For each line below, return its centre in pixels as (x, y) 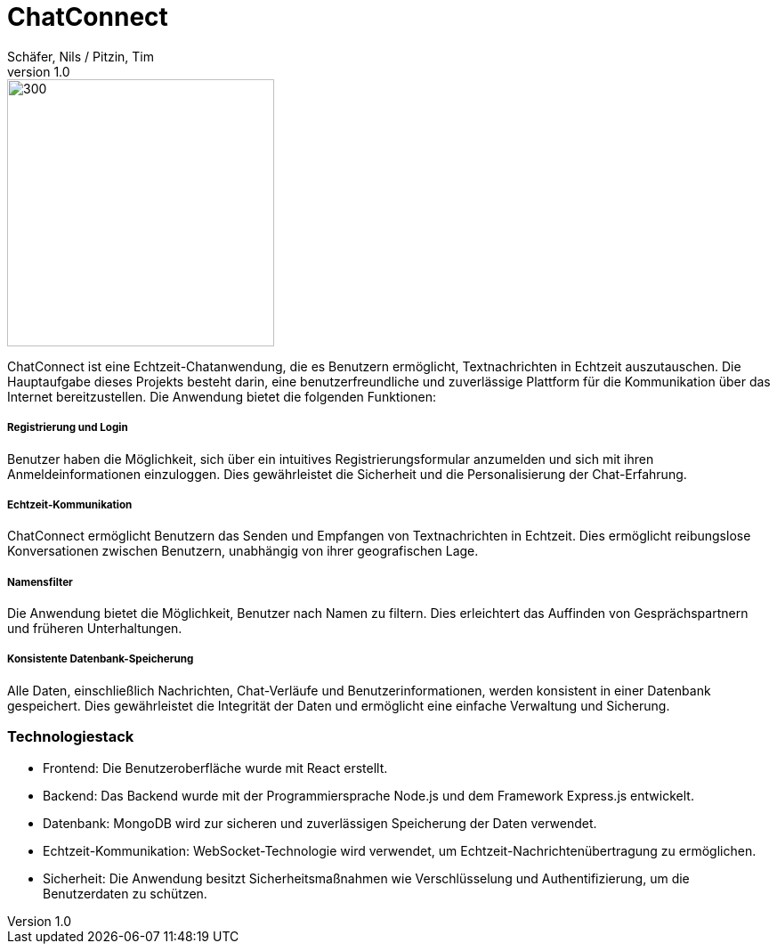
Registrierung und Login (68, 428)
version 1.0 (39, 71)
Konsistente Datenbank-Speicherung (101, 659)
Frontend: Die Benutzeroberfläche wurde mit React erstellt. (215, 768)
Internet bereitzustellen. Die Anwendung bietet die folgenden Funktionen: (222, 396)
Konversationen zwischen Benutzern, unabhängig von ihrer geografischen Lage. (243, 551)
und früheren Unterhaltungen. (95, 629)
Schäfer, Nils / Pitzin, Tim (81, 56)
